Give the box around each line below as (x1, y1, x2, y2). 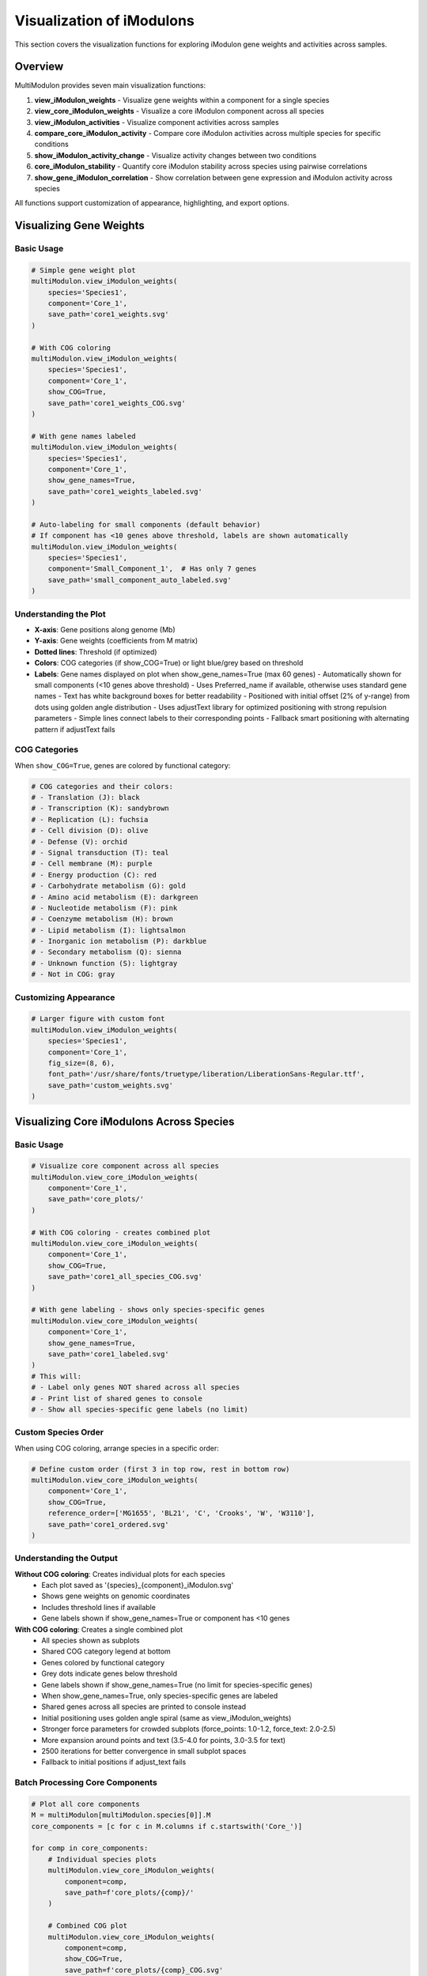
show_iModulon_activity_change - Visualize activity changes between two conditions (34, 150, 317, 160)
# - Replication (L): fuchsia (31, 815, 149, 824)
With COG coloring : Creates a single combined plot (14, 1624, 183, 1634)
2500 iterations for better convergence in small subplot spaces (41, 1746, 247, 1755)
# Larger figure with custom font (31, 1014, 165, 1024)
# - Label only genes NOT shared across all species (31, 1383, 240, 1392)
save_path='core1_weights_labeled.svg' (47, 487, 203, 496)
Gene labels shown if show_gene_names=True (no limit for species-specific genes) (41, 1680, 313, 1689)
